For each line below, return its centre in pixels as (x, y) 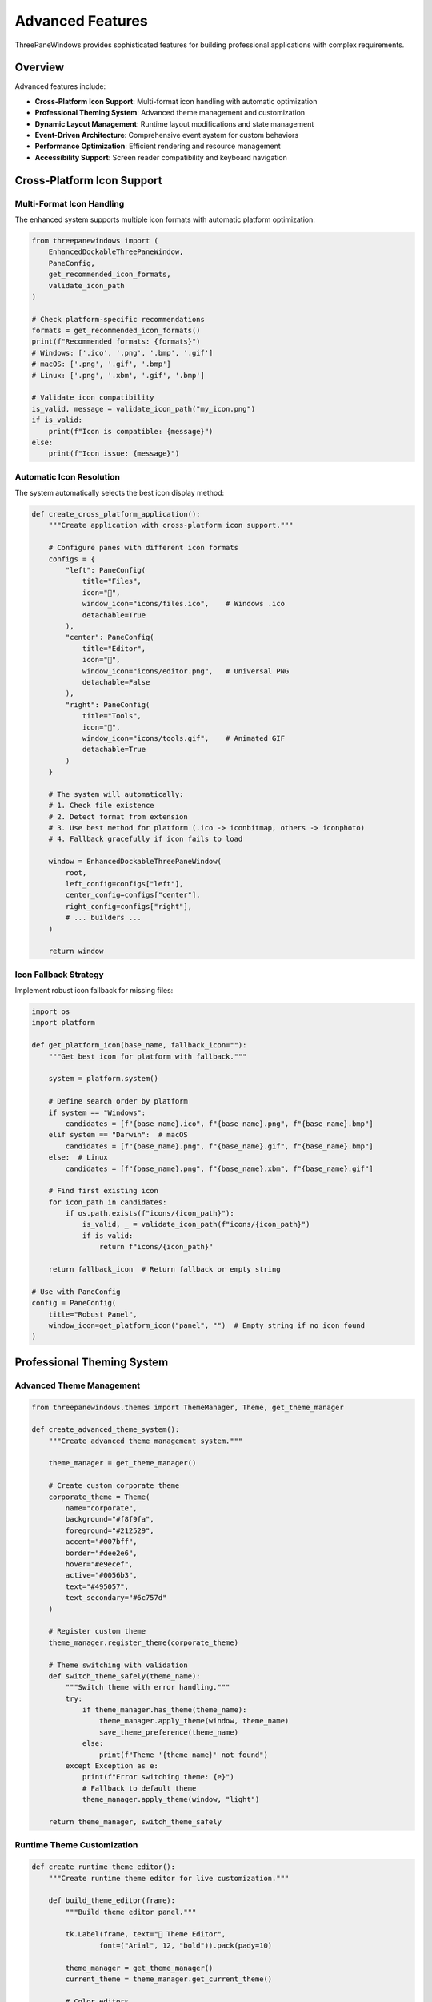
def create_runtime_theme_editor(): (104, 1867)
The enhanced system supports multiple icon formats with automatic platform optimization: (165, 219)
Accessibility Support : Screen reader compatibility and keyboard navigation (161, 157)
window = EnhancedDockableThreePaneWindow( (135, 862)
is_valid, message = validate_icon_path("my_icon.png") (144, 409)
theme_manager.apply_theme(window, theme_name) (194, 1721)
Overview (40, 68)
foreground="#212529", (110, 1530)
